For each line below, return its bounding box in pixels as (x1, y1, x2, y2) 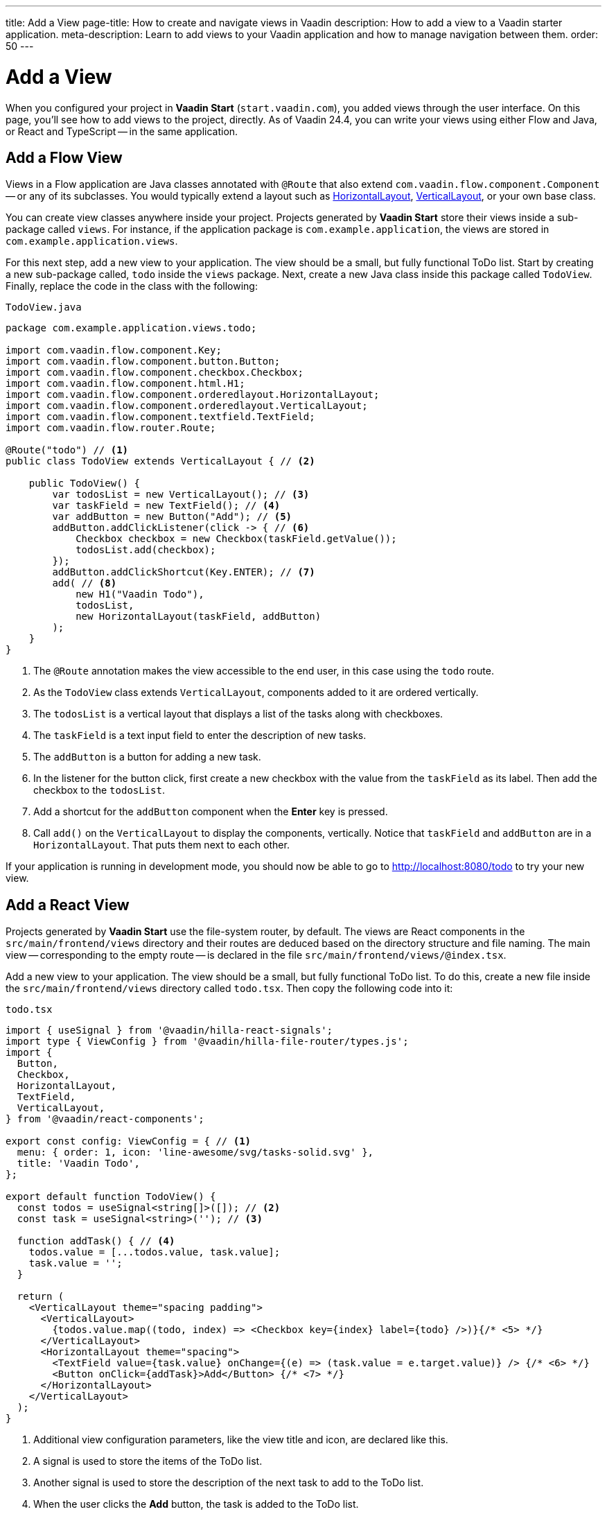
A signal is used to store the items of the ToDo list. (33, 1455, 263, 1468)
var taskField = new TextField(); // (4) (52, 500, 281, 512)
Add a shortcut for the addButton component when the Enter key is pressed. (33, 806, 388, 818)
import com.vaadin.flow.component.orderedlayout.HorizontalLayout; (6, 389, 380, 401)
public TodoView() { (28, 478, 140, 489)
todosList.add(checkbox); (76, 544, 216, 556)
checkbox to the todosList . (33, 784, 165, 797)
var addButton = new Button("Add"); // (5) (52, 511, 292, 523)
